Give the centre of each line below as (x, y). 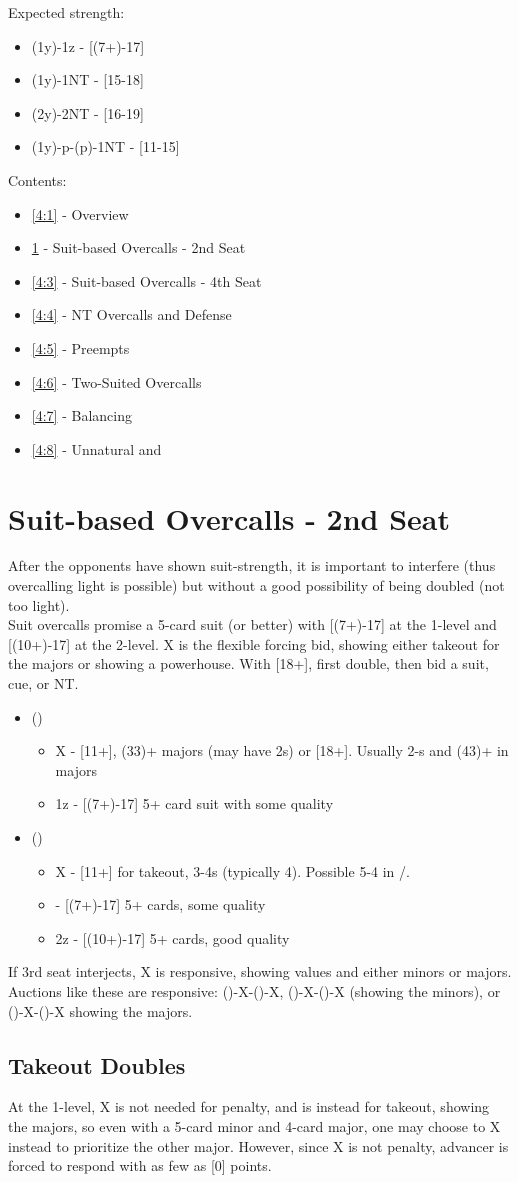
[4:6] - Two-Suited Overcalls (116, 381)
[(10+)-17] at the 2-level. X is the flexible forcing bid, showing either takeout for (254, 643)
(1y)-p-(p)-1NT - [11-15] (105, 146)
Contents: (37, 179)
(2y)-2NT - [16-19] (87, 112)
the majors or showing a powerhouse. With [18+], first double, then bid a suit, (248, 663)
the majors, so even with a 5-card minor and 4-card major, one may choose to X (254, 1125)
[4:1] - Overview (80, 213)
